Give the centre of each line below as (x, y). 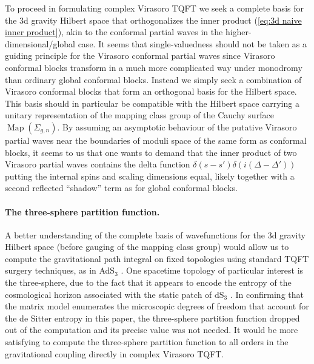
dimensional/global (40, 43)
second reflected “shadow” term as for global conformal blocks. (121, 188)
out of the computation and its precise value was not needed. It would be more (152, 330)
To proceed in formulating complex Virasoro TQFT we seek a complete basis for (154, 8)
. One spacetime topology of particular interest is (212, 270)
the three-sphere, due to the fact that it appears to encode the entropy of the (148, 282)
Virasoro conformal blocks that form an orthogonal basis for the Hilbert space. (151, 91)
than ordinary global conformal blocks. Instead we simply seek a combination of (153, 79)
